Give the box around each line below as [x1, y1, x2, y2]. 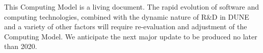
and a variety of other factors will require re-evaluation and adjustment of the [4, 21, 247, 32]
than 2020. [4, 41, 37, 51]
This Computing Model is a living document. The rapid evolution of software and [4, 2, 259, 12]
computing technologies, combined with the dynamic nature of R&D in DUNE [4, 11, 249, 22]
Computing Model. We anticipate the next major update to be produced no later [4, 31, 257, 41]
